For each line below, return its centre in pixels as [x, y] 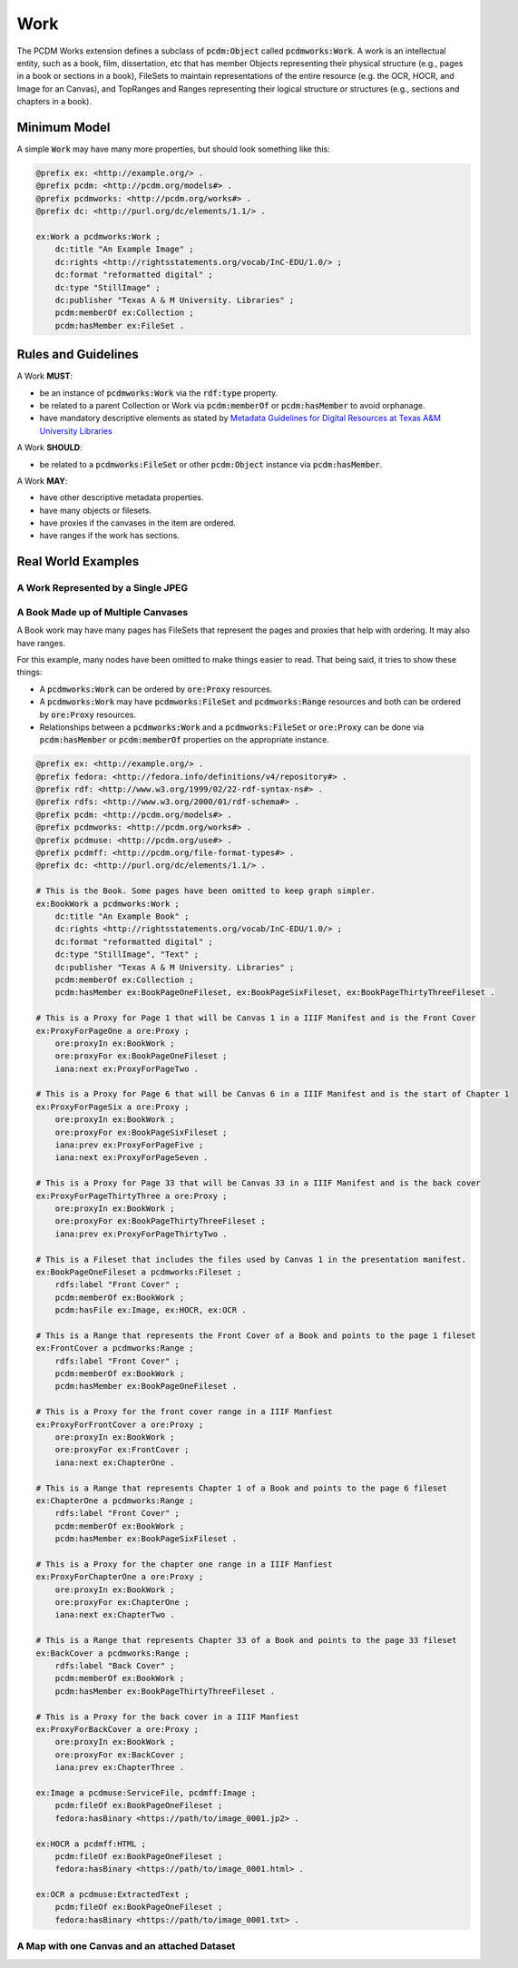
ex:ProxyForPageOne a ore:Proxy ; [112, 1031]
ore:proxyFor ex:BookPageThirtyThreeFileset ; [161, 1221]
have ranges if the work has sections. [110, 536]
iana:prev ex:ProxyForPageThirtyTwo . [141, 1234]
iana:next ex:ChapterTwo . [115, 1615]
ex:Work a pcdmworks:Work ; [98, 236]
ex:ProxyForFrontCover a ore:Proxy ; [120, 1424]
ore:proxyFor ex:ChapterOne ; [122, 1603]
